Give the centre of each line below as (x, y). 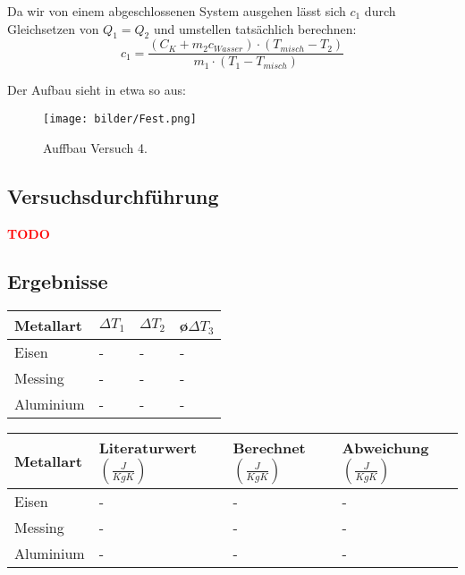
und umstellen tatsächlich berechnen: (255, 28)
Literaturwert (148, 448)
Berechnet (269, 448)
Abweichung (385, 448)
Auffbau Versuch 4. (95, 147)
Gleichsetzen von (53, 28)
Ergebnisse (58, 281)
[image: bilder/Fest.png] (120, 119)
